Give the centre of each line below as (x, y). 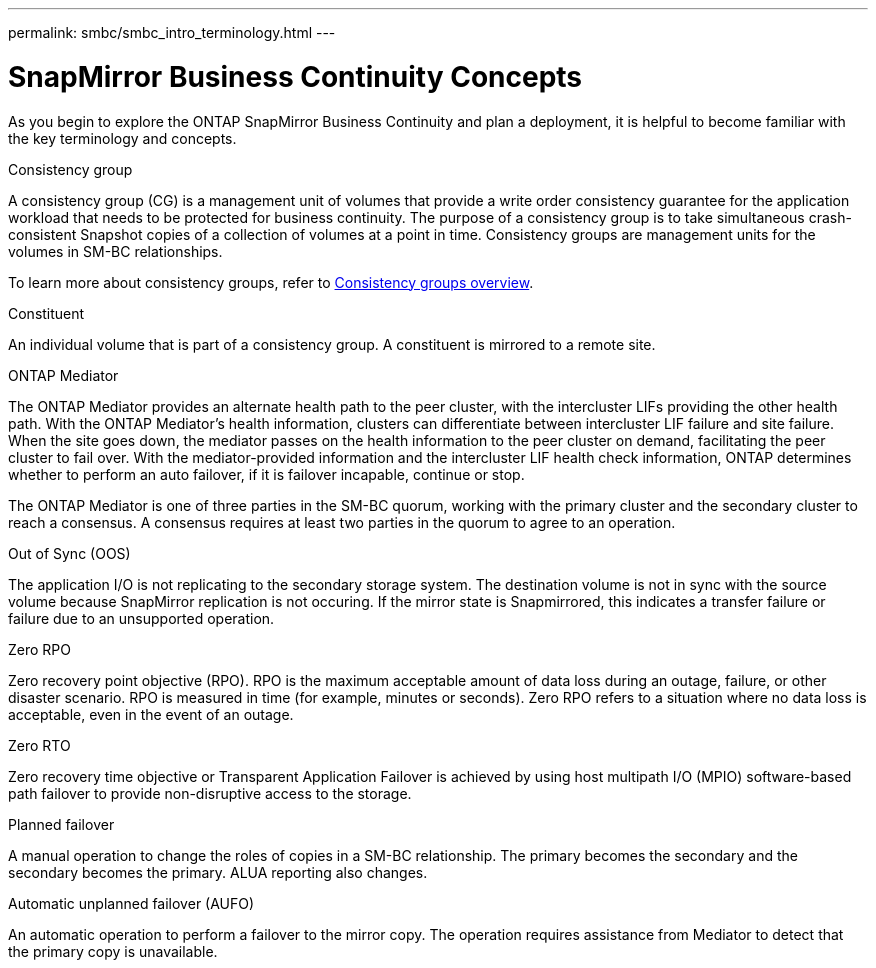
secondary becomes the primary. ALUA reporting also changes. (218, 872)
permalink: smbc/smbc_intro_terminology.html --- (172, 32)
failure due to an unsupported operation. (141, 618)
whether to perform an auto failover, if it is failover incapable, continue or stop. (266, 474)
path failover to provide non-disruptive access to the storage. (210, 793)
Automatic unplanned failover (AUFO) (131, 903)
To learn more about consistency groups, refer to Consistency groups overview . (271, 282)
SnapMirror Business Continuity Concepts (295, 76)
